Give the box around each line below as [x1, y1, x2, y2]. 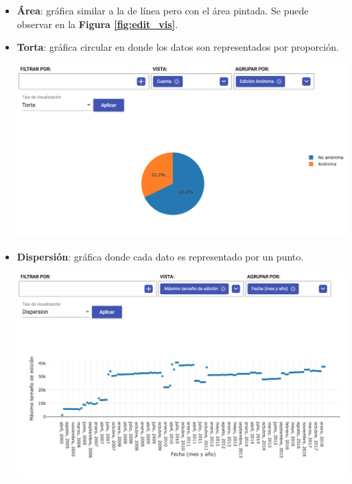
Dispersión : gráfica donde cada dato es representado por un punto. [16, 250, 304, 264]
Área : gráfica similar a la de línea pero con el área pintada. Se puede [16, 3, 309, 17]
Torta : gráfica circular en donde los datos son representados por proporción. [16, 40, 339, 54]
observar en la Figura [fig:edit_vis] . [16, 16, 178, 31]
